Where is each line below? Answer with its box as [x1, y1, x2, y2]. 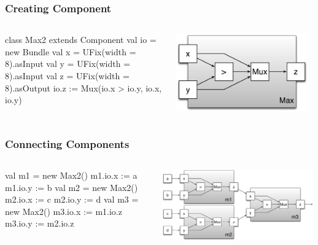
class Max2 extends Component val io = [5, 33, 157, 46]
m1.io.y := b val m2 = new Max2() [5, 181, 138, 193]
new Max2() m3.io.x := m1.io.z [5, 204, 122, 217]
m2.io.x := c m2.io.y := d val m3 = [5, 193, 139, 206]
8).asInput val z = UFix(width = [5, 69, 130, 82]
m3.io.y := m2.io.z [5, 217, 74, 230]
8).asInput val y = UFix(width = [5, 57, 131, 70]
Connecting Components [5, 136, 130, 151]
